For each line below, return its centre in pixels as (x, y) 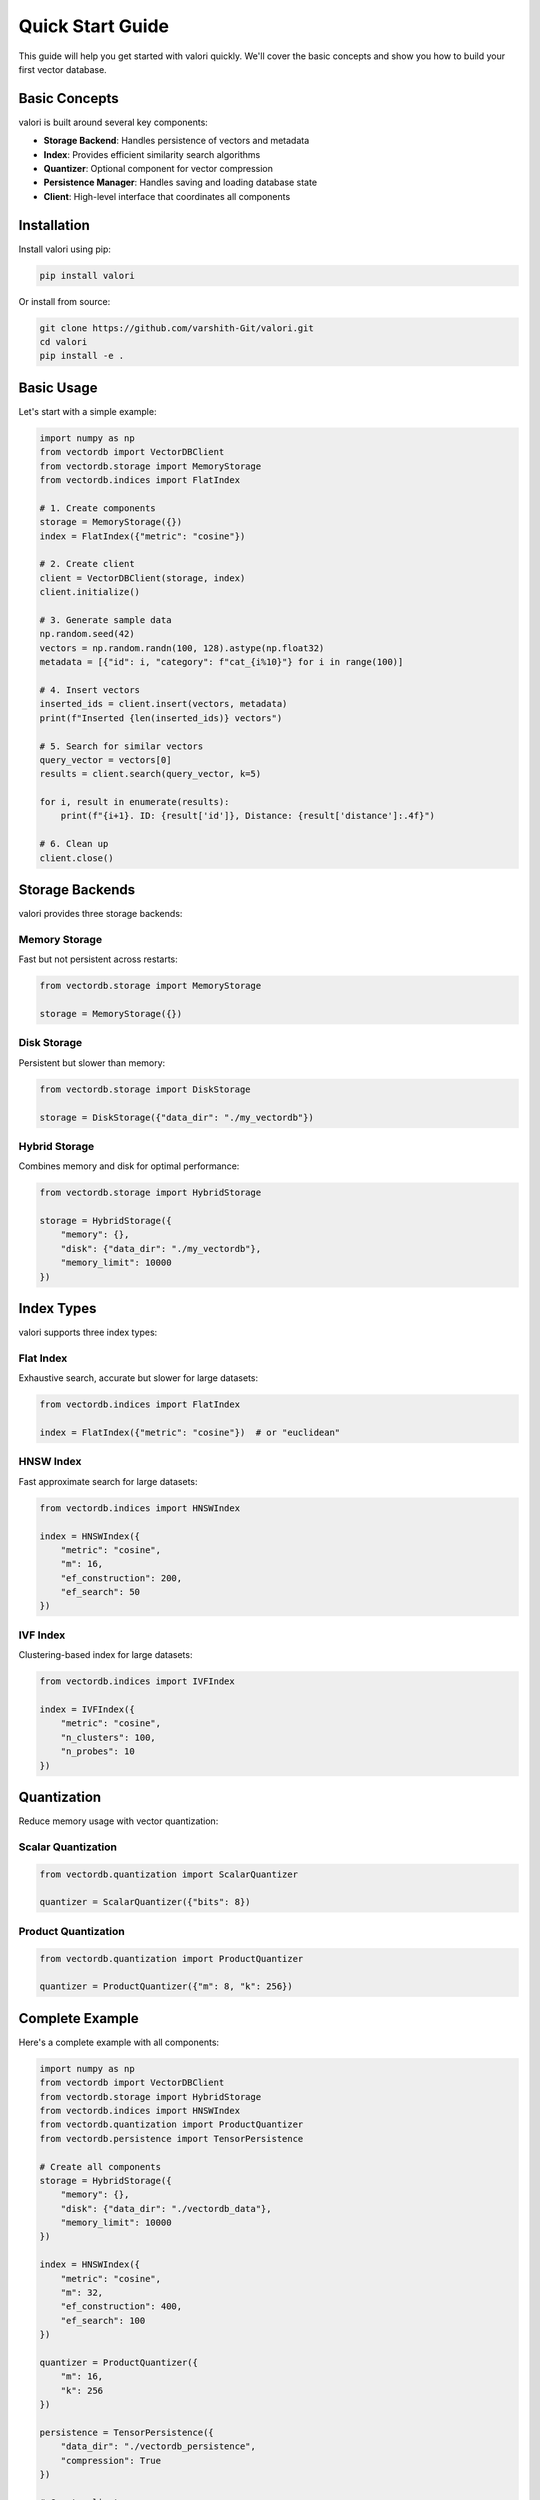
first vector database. (62, 69)
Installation (54, 225)
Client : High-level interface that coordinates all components (167, 196)
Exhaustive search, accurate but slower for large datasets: (138, 1378)
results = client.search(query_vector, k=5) (150, 774)
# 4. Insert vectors (89, 689)
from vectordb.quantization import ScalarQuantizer (169, 1874)
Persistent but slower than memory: (92, 1062)
